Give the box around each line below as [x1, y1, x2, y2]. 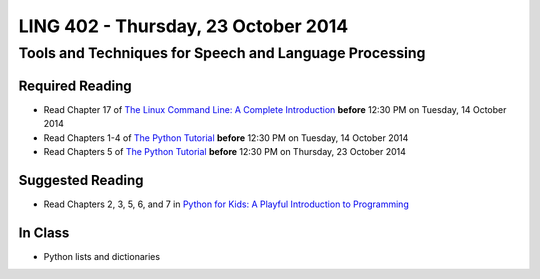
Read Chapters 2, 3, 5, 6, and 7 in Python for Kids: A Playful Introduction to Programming [43, 198, 409, 210]
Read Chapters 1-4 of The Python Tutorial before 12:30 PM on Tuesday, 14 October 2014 [43, 131, 409, 144]
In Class [18, 224, 70, 241]
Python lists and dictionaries [43, 250, 160, 262]
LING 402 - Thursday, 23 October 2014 [18, 15, 349, 37]
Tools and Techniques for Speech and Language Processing [18, 44, 426, 62]
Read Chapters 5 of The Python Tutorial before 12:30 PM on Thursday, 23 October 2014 [43, 145, 407, 157]
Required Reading [18, 77, 132, 94]
